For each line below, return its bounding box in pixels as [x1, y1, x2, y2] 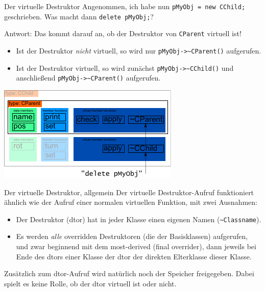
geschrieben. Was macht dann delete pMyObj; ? [4, 11, 154, 21]
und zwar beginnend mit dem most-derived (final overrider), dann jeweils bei [16, 241, 256, 251]
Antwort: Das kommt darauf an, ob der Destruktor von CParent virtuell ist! [4, 28, 242, 39]
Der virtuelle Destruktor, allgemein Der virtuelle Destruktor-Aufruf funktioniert [4, 187, 254, 197]
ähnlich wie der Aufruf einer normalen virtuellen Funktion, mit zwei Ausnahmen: [4, 197, 257, 207]
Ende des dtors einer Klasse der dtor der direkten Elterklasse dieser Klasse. [16, 251, 252, 261]
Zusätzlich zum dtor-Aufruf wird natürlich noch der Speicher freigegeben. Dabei [4, 268, 254, 279]
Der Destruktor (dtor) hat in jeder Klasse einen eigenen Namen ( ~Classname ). [16, 214, 261, 224]
